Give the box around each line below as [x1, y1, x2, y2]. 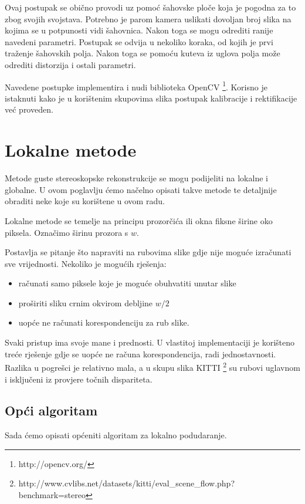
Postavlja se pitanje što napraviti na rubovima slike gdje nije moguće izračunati [5, 246, 292, 258]
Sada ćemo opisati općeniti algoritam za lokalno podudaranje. [5, 429, 227, 441]
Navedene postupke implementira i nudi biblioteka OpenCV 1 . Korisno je [5, 79, 267, 93]
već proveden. [5, 103, 53, 116]
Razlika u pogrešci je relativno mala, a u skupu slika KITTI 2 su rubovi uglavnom [5, 360, 300, 373]
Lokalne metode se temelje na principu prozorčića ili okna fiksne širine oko [5, 214, 273, 226]
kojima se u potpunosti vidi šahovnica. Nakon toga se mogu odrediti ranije [5, 24, 273, 36]
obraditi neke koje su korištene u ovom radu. [5, 195, 165, 207]
